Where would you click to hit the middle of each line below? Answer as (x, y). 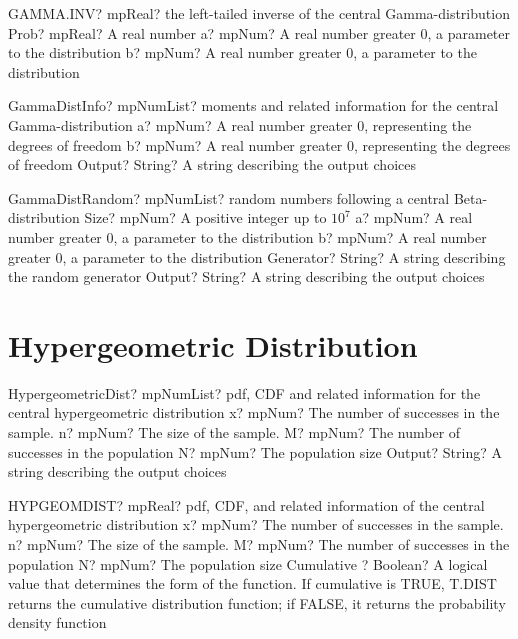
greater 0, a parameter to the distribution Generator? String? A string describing (257, 256)
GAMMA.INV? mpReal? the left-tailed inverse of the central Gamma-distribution (259, 13)
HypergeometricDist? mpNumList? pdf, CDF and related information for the (244, 392)
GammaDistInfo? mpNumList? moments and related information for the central (253, 105)
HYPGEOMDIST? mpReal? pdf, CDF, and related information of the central (246, 504)
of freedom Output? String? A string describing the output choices (212, 164)
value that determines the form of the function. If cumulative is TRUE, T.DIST (252, 583)
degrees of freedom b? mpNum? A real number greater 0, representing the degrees (259, 144)
